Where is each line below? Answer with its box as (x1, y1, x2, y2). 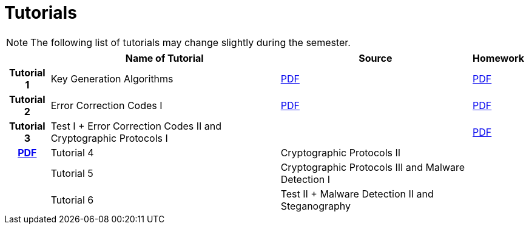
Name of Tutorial (125, 51, 204, 64)
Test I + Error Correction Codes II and (50, 119, 222, 132)
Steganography (280, 199, 351, 212)
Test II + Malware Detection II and (280, 187, 434, 200)
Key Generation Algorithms (50, 72, 174, 85)
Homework (473, 51, 524, 64)
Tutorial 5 (50, 167, 93, 179)
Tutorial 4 (50, 146, 94, 159)
